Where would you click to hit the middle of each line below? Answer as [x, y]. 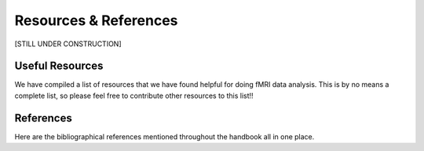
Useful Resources [59, 66]
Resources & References [96, 20]
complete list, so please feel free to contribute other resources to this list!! [134, 95]
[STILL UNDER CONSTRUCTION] [68, 44]
